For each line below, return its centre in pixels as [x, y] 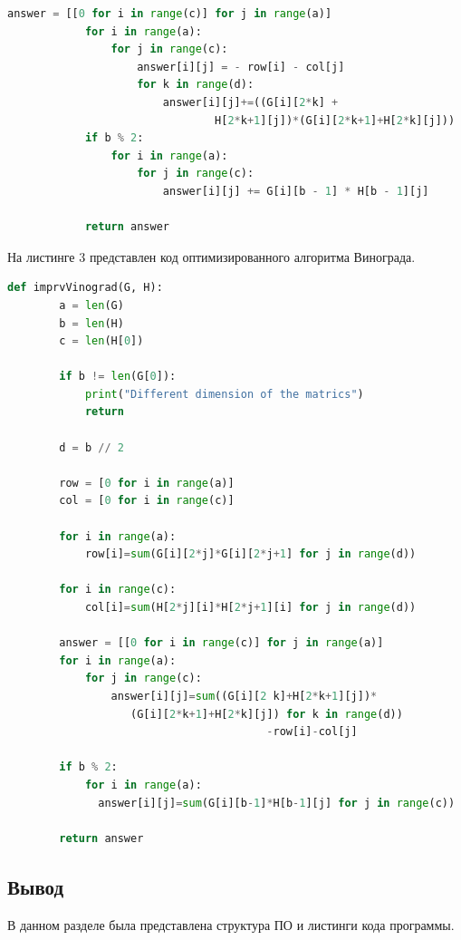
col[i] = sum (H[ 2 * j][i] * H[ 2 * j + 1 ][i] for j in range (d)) [250, 607]
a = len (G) [91, 305]
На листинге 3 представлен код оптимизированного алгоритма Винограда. [211, 256]
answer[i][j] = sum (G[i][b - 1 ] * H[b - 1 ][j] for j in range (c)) [277, 803]
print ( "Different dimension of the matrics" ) [224, 394]
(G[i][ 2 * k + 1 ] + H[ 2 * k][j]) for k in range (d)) [267, 714]
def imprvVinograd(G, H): [85, 288]
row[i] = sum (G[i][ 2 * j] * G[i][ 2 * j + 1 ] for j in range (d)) [250, 554]
